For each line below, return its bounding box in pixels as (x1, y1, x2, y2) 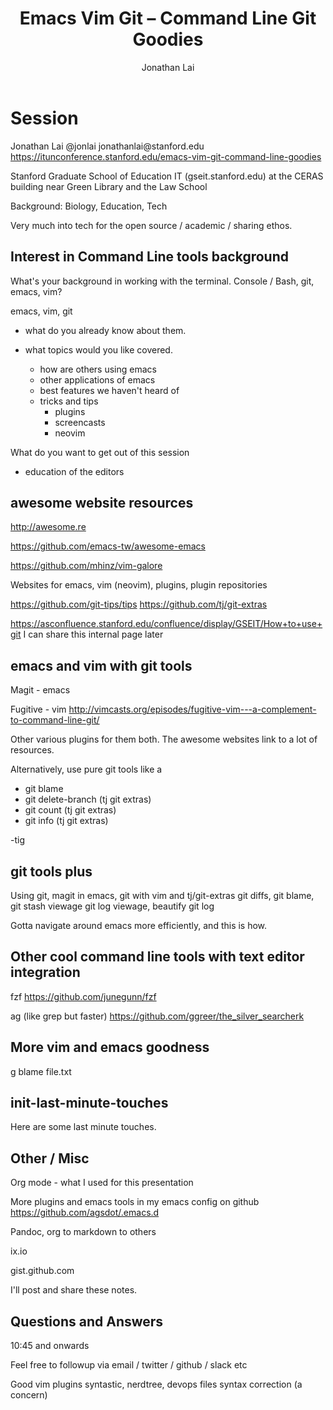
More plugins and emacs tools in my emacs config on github (10, 1196, 260, 1208)
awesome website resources (10, 494, 194, 511)
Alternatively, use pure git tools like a (10, 763, 163, 776)
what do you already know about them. (24, 324, 187, 336)
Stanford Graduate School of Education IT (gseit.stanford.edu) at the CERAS (10, 170, 324, 182)
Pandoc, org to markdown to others (10, 1226, 157, 1238)
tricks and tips (39, 395, 99, 407)
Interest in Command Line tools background (10, 248, 289, 266)
